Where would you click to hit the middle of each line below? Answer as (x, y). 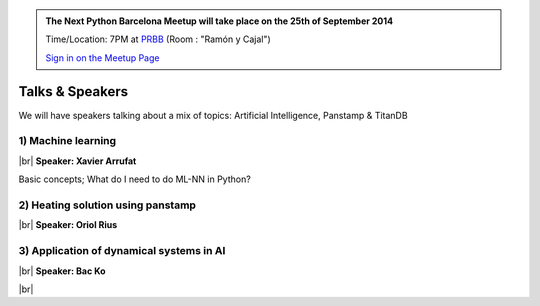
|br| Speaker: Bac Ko (62, 271)
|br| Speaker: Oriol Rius (68, 225)
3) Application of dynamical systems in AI (122, 251)
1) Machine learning (67, 141)
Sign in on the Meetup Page (102, 57)
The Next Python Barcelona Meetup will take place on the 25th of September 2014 (219, 21)
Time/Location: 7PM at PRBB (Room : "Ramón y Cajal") (158, 39)
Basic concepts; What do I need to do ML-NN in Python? (135, 179)
